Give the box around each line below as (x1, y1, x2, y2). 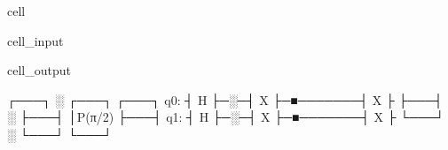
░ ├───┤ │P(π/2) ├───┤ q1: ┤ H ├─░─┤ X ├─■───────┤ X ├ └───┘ (7, 108, 444, 126)
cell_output (7, 61, 71, 79)
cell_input (7, 31, 64, 49)
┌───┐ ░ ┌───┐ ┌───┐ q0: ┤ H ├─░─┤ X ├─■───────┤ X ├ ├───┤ (7, 90, 444, 109)
